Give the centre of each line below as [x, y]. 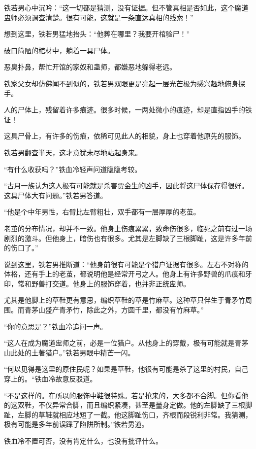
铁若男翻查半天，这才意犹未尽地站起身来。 [73, 152]
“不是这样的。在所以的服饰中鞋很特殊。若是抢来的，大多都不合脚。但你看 [123, 395]
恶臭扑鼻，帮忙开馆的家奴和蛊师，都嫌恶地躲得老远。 [90, 67]
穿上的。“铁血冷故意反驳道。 [50, 379]
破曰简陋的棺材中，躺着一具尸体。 [59, 50]
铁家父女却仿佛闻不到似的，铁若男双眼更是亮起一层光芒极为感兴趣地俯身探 [125, 83]
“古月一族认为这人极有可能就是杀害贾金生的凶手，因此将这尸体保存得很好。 [126, 186]
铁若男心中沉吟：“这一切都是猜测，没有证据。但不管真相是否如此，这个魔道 [126, 7]
